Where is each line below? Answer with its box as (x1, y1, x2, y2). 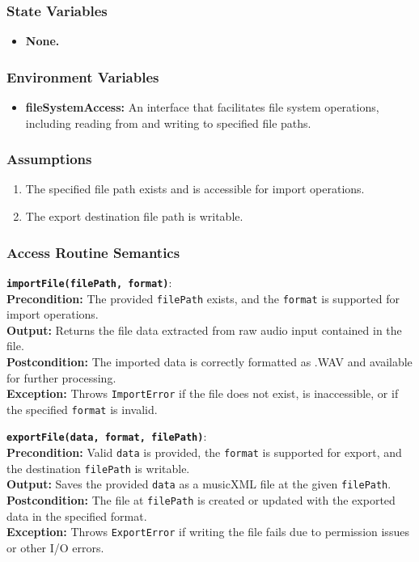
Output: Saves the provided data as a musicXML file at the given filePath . (6, 475, 391, 492)
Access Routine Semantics (6, 242, 180, 262)
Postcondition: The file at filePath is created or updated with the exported (6, 492, 396, 509)
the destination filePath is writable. (6, 459, 190, 476)
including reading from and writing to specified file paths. (25, 114, 311, 131)
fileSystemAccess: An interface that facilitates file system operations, (25, 99, 379, 116)
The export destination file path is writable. (25, 208, 243, 225)
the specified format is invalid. (6, 400, 158, 417)
